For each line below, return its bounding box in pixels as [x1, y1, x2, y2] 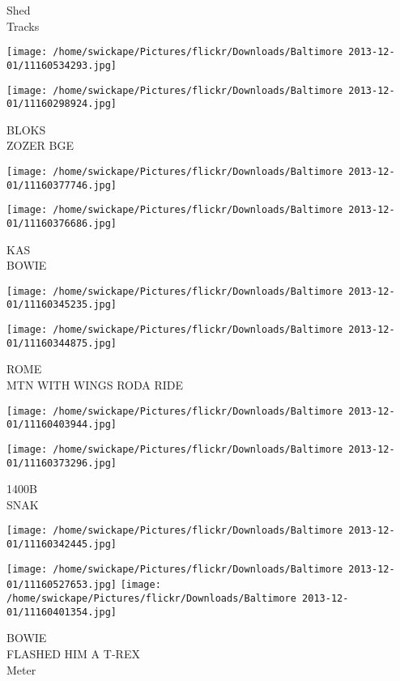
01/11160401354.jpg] [6, 606, 117, 618]
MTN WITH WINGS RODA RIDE [6, 377, 184, 394]
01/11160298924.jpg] [6, 98, 117, 110]
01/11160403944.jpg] [6, 419, 117, 431]
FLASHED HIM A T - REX [6, 645, 140, 662]
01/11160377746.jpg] [6, 179, 117, 191]
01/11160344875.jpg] [6, 337, 117, 349]
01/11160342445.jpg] [6, 538, 117, 551]
